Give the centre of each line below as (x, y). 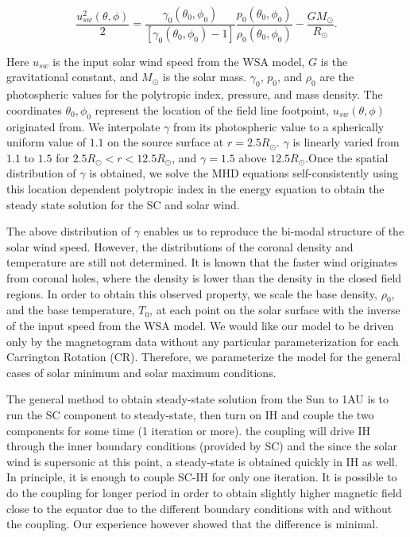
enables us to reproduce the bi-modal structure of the (274, 231)
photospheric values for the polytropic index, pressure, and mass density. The (195, 94)
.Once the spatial (347, 157)
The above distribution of (69, 231)
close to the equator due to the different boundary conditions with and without (199, 508)
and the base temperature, (71, 310)
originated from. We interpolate (83, 126)
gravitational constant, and (72, 77)
